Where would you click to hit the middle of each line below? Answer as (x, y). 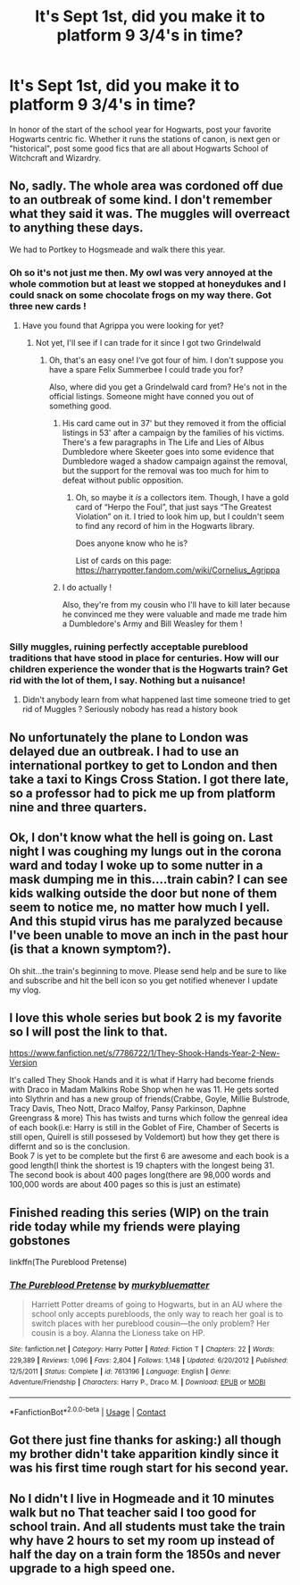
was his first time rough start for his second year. (149, 1468)
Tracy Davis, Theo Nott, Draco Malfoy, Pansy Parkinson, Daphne (128, 1109)
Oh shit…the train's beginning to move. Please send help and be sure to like (148, 970)
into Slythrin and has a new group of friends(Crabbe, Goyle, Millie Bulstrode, (150, 1099)
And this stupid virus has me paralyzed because (146, 922)
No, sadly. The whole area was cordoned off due (146, 186)
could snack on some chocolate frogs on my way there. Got (141, 295)
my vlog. (25, 990)
